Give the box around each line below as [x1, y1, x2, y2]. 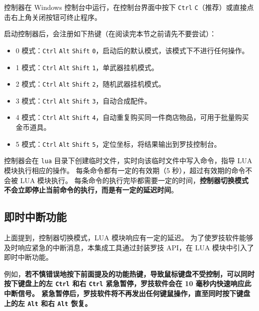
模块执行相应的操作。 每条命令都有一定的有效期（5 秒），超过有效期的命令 [4, 165, 246, 176]
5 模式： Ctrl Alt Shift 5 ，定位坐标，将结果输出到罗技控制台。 [15, 138, 221, 149]
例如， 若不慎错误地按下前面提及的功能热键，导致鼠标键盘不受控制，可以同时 [4, 268, 255, 279]
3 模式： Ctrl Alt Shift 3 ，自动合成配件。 [15, 95, 152, 105]
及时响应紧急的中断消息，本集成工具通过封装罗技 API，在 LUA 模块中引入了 [4, 242, 254, 252]
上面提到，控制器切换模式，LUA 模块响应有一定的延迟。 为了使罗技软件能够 [4, 232, 254, 243]
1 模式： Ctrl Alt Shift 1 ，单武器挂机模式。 [15, 62, 159, 72]
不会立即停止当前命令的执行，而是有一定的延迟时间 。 [4, 185, 178, 195]
